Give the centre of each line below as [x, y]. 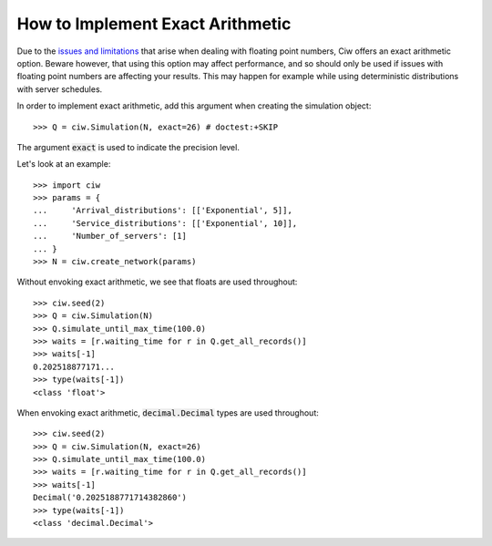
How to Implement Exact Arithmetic [154, 24]
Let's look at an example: [64, 164]
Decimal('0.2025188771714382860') [110, 498]
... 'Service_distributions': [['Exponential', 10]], [165, 223]
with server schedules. [60, 89]
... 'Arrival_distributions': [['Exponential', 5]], [163, 211]
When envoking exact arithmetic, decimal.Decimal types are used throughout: [168, 412]
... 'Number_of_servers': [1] [110, 236]
